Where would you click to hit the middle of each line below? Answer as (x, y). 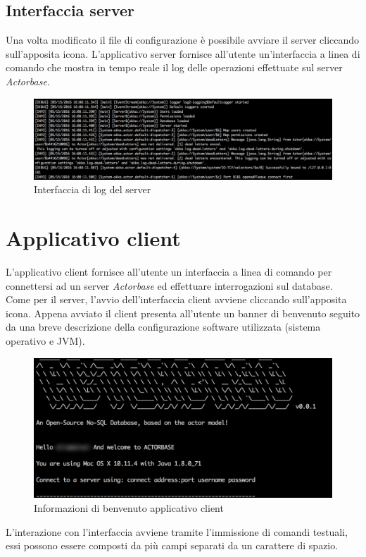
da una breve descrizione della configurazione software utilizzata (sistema (163, 327)
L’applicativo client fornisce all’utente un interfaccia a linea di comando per (169, 271)
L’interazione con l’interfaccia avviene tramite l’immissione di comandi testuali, (177, 531)
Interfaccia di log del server (93, 189)
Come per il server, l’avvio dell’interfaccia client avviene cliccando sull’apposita (176, 299)
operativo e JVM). (45, 340)
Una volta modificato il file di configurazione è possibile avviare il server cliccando (183, 40)
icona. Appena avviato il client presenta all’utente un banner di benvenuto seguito (183, 313)
